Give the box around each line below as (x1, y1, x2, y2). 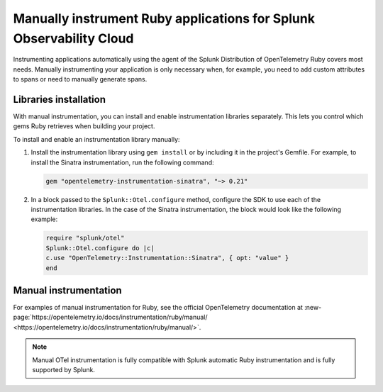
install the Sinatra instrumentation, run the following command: (30, 158, 214, 167)
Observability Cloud (13, 30, 134, 46)
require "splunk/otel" (45, 234, 125, 242)
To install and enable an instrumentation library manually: (13, 135, 180, 143)
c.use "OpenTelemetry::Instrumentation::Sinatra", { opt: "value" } (45, 254, 289, 262)
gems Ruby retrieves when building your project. (13, 122, 155, 130)
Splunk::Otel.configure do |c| (45, 244, 155, 252)
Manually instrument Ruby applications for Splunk (13, 11, 316, 26)
